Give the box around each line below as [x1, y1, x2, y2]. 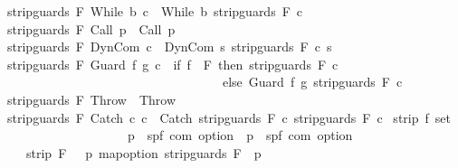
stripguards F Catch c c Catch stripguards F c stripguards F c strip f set [7, 107, 451, 126]
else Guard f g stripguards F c [222, 72, 403, 91]
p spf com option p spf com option [127, 126, 353, 145]
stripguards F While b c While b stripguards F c [7, 2, 303, 20]
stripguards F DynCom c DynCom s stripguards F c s [7, 37, 332, 56]
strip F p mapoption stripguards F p [25, 143, 262, 162]
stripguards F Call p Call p [7, 19, 176, 38]
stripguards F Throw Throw [7, 89, 177, 108]
